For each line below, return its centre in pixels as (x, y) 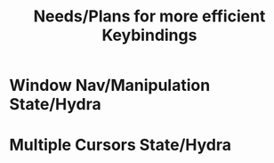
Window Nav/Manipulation (110, 86)
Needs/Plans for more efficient (149, 16)
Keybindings (149, 35)
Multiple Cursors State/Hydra (121, 145)
